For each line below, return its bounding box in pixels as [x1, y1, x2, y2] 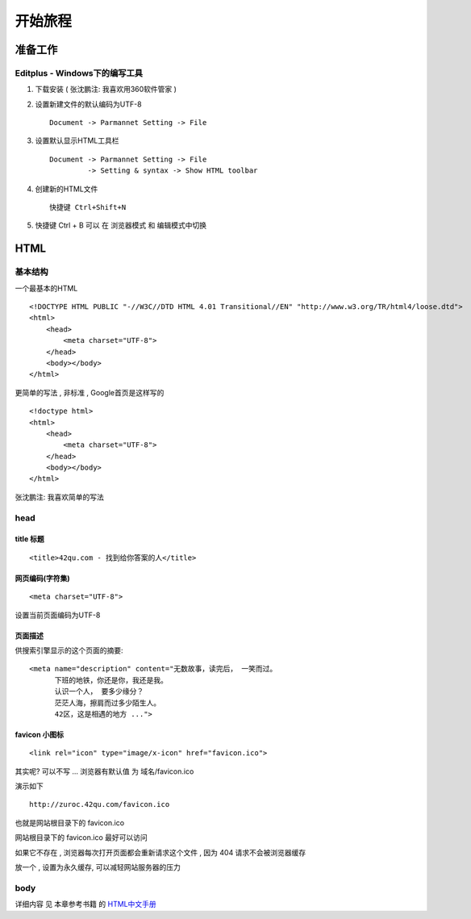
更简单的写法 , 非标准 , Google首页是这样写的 [15, 387, 165, 397]
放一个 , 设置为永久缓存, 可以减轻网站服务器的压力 [15, 863, 181, 872]
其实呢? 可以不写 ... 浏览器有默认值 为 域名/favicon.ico [15, 767, 194, 776]
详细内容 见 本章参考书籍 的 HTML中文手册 [15, 900, 156, 909]
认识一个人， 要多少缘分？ [54, 687, 144, 696]
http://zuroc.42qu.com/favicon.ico [29, 800, 170, 809]
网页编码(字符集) [15, 573, 70, 583]
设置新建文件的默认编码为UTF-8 [35, 99, 142, 109]
